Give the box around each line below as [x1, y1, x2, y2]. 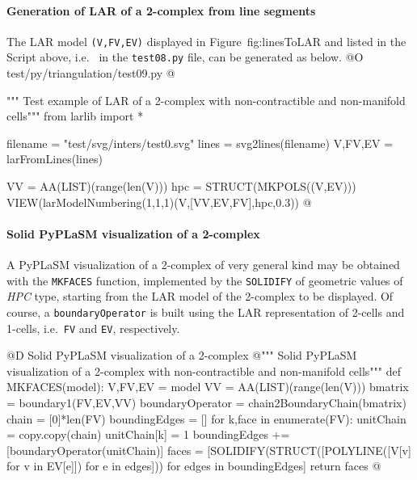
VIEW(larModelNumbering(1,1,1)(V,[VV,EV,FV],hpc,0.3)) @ [6, 193, 312, 210]
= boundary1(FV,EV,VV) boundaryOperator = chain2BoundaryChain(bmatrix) [6, 394, 406, 411]
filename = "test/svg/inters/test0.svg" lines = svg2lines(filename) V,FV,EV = [6, 134, 394, 151]
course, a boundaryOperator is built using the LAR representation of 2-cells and [6, 303, 405, 320]
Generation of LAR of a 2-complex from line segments [6, 2, 316, 19]
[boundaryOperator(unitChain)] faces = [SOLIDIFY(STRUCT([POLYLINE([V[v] [6, 441, 411, 458]
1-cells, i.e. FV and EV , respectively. [6, 319, 180, 336]
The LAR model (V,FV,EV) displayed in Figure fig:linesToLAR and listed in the [6, 32, 406, 49]
